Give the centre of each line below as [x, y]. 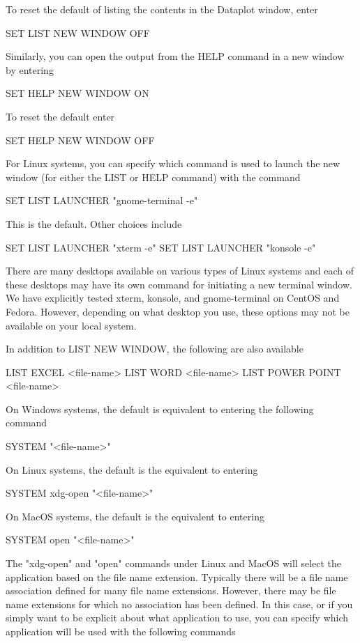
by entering [30, 69]
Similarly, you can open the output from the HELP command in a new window [175, 56]
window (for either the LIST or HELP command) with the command [153, 177]
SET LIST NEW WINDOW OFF [78, 32]
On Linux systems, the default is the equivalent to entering [132, 469]
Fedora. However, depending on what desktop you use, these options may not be [178, 311]
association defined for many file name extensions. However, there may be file [171, 590]
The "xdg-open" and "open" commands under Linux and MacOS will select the [174, 563]
